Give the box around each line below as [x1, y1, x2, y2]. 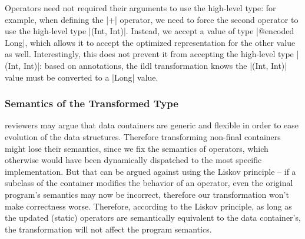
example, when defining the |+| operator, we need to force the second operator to [5, 13, 299, 25]
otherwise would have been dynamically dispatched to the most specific [5, 154, 262, 166]
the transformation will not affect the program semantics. [5, 223, 212, 235]
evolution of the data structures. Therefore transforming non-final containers [5, 130, 281, 142]
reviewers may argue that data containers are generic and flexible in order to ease [5, 119, 299, 131]
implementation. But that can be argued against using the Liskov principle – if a [5, 165, 296, 177]
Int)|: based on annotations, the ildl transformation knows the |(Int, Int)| [23, 59, 287, 71]
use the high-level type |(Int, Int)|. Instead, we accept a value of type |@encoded [5, 25, 294, 37]
